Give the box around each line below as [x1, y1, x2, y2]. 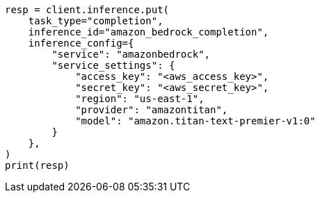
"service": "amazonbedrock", [51, 49, 211, 60]
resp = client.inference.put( [5, 4, 170, 15]
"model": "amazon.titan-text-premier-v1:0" [75, 115, 316, 126]
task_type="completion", [28, 15, 163, 26]
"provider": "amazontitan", [75, 104, 228, 115]
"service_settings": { [51, 60, 175, 71]
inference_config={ [28, 38, 134, 49]
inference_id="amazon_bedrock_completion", [28, 26, 269, 38]
